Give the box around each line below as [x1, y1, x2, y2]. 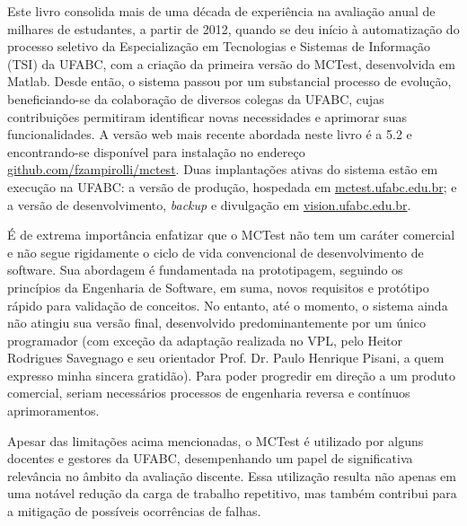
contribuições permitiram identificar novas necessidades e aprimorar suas [7, 107, 407, 126]
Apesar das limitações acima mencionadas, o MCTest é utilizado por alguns [7, 431, 424, 450]
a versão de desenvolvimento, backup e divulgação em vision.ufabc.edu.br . [7, 195, 411, 214]
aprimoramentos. [7, 401, 100, 420]
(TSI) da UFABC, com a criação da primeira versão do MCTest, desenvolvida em [7, 54, 455, 73]
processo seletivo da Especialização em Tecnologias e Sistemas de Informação [7, 37, 430, 56]
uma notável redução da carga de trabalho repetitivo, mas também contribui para [7, 484, 457, 503]
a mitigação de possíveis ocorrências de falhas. [7, 502, 261, 521]
